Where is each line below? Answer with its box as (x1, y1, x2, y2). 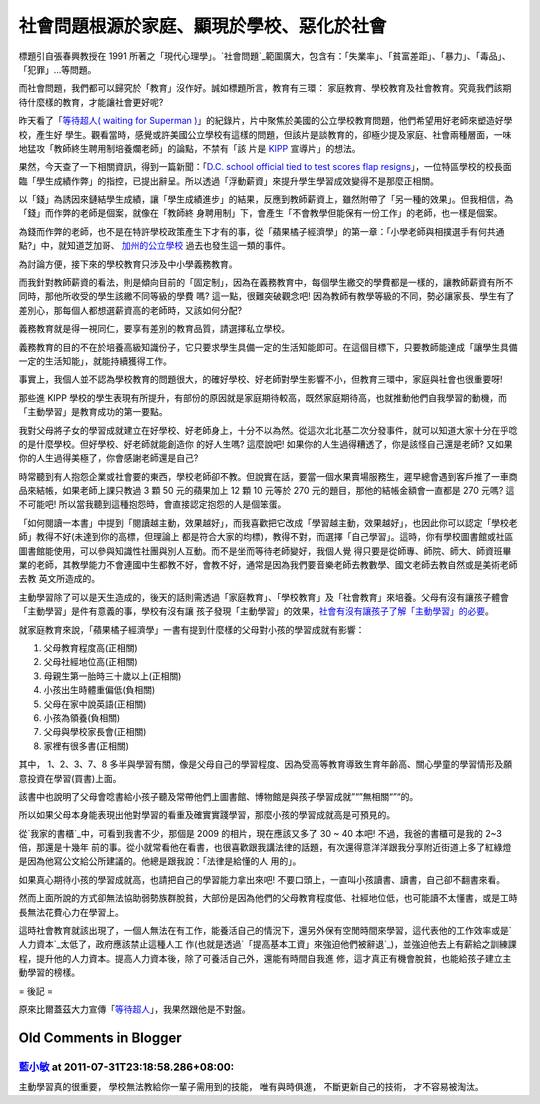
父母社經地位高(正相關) (43, 656, 139, 668)
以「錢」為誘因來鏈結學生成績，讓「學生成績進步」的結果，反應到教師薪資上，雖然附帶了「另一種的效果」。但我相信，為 (18, 193, 514, 205)
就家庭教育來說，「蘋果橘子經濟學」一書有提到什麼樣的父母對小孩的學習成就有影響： (18, 623, 365, 635)
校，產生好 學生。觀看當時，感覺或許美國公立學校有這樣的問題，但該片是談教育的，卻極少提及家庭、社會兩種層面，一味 (18, 128, 512, 140)
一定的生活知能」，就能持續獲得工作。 (18, 355, 172, 367)
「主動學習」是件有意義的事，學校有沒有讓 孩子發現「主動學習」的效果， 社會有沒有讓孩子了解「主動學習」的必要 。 (18, 605, 494, 617)
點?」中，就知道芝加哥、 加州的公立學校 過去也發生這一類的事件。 (18, 240, 292, 252)
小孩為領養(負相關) (43, 711, 121, 724)
